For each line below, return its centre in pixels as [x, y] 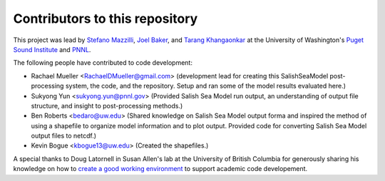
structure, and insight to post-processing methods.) [107, 105]
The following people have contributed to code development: [103, 63]
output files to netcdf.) [63, 136]
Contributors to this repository [106, 19]
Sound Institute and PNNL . [52, 49]
